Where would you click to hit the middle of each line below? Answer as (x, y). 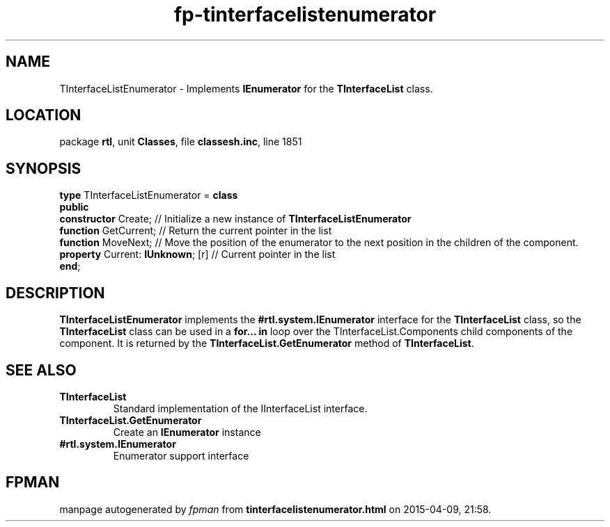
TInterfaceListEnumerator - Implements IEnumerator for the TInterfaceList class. (246, 88)
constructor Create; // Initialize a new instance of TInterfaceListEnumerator (235, 219)
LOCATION (44, 115)
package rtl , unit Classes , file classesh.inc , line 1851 (181, 142)
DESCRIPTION (55, 293)
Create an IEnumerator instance (187, 432)
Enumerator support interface (181, 455)
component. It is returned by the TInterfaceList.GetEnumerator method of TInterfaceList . (267, 343)
